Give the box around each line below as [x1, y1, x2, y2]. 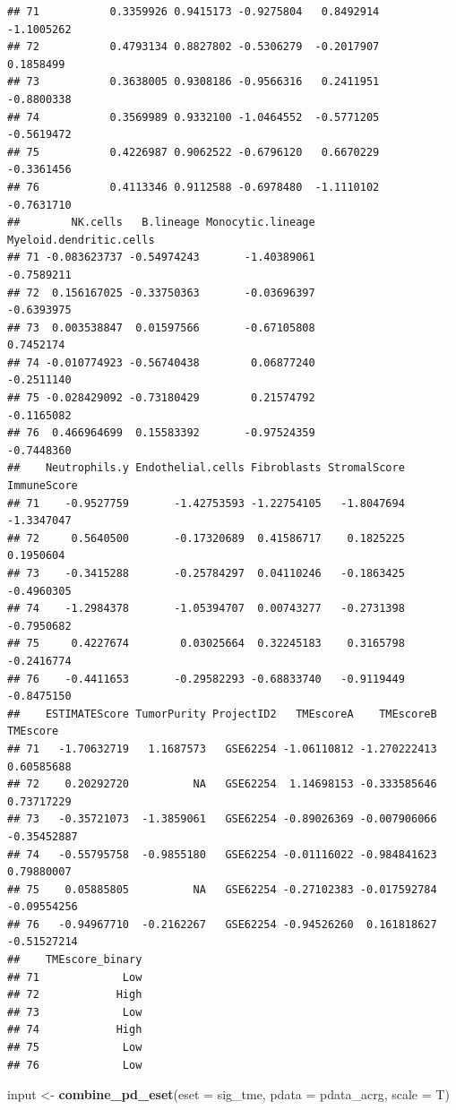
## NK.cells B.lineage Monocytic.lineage [7, 216, 315, 229]
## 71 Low [7, 970, 142, 984]
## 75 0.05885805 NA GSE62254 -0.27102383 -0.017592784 [7, 882, 437, 896]
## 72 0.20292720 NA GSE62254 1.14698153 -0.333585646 [7, 778, 437, 791]
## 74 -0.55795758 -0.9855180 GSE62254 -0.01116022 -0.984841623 [7, 848, 437, 861]
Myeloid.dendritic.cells [7, 233, 155, 246]
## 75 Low [7, 1041, 142, 1054]
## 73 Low [7, 1005, 142, 1019]
